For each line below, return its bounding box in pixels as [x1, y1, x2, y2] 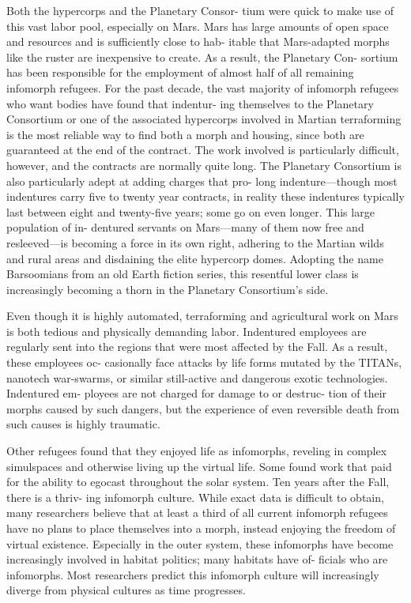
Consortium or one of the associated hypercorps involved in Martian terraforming [6, 111, 402, 127]
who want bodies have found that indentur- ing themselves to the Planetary [6, 95, 374, 111]
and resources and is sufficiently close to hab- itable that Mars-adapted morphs [6, 33, 390, 50]
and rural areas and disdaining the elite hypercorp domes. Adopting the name [6, 250, 383, 266]
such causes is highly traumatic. [6, 416, 160, 432]
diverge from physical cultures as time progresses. [6, 582, 246, 598]
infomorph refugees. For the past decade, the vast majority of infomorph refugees [6, 79, 399, 96]
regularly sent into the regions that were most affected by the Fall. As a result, [6, 338, 388, 355]
